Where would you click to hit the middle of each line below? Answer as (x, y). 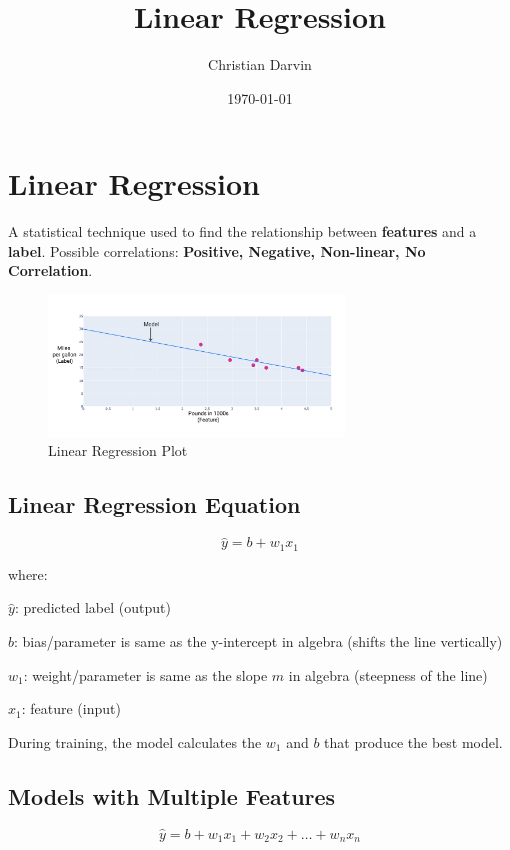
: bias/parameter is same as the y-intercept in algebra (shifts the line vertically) (258, 641)
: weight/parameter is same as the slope (145, 674)
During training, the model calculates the (135, 741)
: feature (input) (71, 708)
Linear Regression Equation (154, 504)
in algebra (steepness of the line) (388, 674)
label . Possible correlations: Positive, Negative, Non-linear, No (217, 250)
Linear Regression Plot (118, 450)
